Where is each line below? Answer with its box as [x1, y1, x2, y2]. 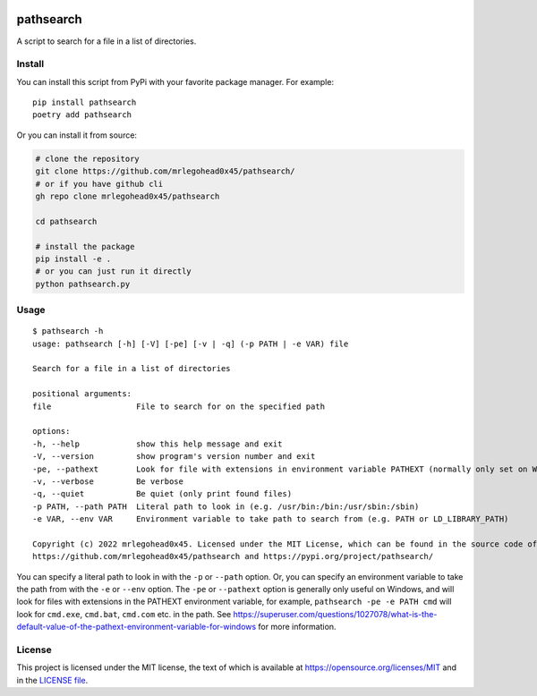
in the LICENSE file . [16, 675, 89, 685]
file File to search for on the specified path [32, 401, 326, 412]
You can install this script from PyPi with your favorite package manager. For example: [16, 76, 335, 87]
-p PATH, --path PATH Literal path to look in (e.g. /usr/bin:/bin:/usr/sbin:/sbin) [32, 501, 420, 512]
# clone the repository [35, 153, 141, 164]
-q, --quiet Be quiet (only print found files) [32, 488, 293, 499]
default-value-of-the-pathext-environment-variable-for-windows [16, 622, 257, 632]
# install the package [35, 242, 135, 251]
